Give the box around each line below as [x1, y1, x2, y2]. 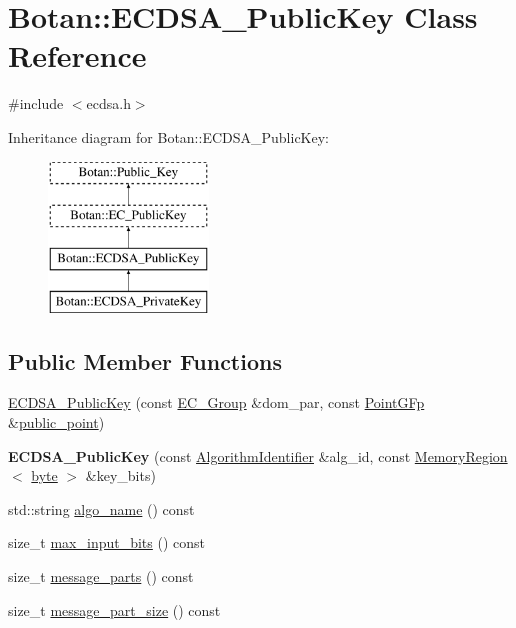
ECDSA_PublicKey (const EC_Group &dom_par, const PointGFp [8, 392, 425, 413]
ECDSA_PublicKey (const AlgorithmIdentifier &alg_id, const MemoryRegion [8, 445, 508, 466]
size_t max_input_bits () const [8, 532, 206, 553]
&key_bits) [85, 465, 156, 486]
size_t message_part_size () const [8, 599, 221, 620]
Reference [8, 35, 147, 76]
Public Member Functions [8, 345, 282, 376]
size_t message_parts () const [8, 566, 194, 587]
